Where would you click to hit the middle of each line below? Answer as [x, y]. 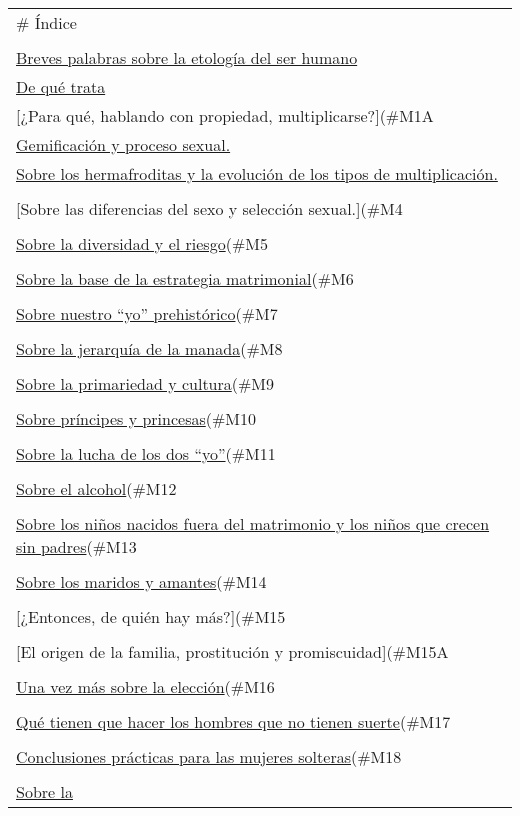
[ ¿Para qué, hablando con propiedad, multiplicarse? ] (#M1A [225, 115]
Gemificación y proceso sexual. [123, 144]
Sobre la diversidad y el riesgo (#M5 [142, 243]
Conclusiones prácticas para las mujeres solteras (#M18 [209, 756]
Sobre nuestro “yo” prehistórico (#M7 [147, 313]
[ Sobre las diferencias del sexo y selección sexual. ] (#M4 [209, 208]
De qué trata [61, 86]
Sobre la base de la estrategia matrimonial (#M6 [185, 278]
